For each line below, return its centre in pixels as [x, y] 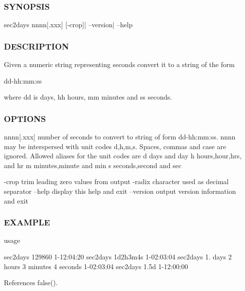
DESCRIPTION [37, 46]
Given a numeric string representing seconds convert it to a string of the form [119, 64]
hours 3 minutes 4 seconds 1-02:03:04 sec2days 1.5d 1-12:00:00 [96, 266]
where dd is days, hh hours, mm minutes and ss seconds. [88, 97]
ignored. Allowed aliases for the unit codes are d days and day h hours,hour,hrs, [123, 156]
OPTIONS [25, 118]
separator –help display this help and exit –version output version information [120, 191]
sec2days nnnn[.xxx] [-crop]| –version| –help [68, 25]
